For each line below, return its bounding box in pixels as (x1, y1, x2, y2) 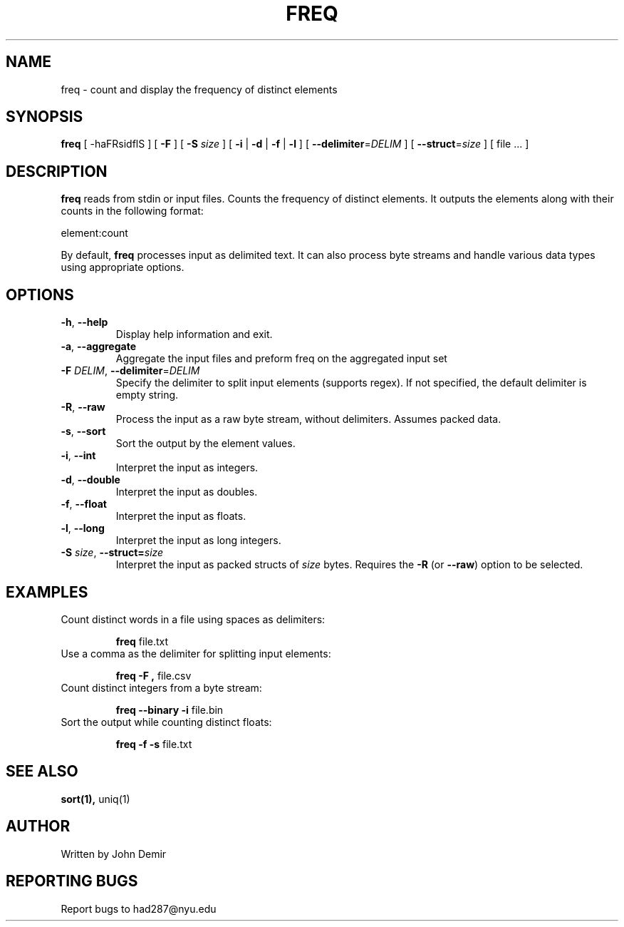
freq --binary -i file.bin (115, 703, 224, 716)
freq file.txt (115, 635, 169, 647)
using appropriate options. (61, 261, 184, 274)
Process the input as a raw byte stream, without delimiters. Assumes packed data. (115, 413, 501, 426)
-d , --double (61, 473, 120, 486)
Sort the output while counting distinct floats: (61, 715, 272, 728)
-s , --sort (61, 425, 106, 438)
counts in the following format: (61, 205, 204, 217)
